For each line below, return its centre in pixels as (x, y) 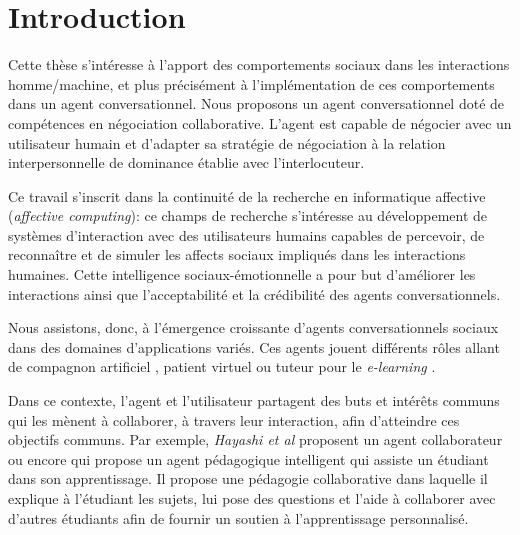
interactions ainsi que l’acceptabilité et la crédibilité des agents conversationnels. (254, 293)
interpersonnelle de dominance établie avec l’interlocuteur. (186, 162)
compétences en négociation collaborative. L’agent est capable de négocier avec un (260, 122)
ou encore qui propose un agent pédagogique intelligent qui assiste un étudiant (248, 458)
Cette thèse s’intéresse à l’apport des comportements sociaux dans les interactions (259, 64)
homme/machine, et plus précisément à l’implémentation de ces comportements (251, 83)
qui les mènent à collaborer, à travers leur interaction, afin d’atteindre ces (234, 419)
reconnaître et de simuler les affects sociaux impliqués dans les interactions (237, 254)
